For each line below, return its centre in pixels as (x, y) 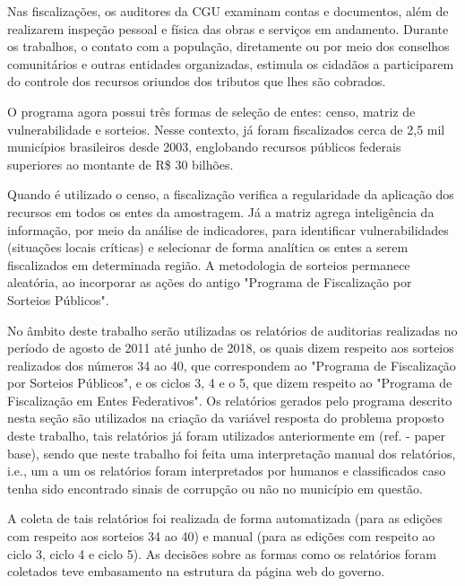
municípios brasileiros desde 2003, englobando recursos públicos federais (204, 147)
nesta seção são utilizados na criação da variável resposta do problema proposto (226, 418)
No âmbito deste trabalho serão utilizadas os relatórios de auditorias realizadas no (232, 330)
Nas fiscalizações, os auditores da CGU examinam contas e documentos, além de (228, 11)
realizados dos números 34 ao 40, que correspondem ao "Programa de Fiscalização (232, 365)
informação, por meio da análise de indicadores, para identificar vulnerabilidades (228, 229)
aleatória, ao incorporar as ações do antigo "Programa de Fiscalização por (210, 282)
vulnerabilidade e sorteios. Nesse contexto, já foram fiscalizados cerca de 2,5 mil (226, 129)
